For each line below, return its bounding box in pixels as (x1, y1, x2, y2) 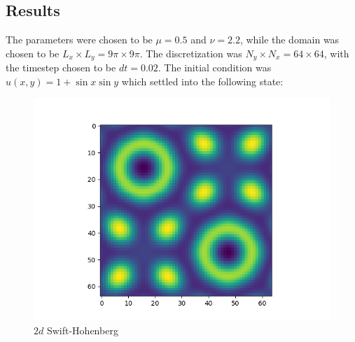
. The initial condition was (158, 60, 272, 75)
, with (323, 45, 349, 60)
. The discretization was (139, 45, 242, 60)
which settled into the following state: (121, 73, 284, 88)
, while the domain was (239, 32, 340, 47)
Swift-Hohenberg (46, 323, 118, 338)
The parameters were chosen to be (6, 32, 153, 47)
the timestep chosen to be (6, 60, 116, 75)
